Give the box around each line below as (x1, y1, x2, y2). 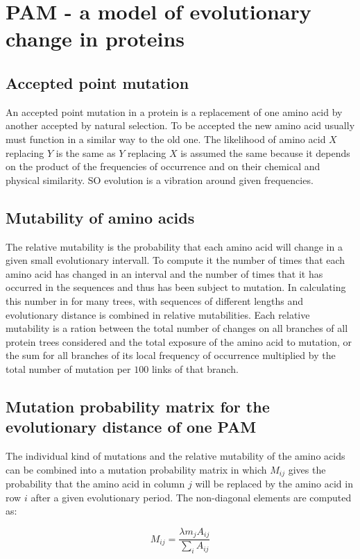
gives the (288, 462, 326, 476)
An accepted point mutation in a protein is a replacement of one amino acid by (6, 104, 343, 119)
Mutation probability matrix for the (6, 395, 270, 417)
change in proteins (6, 24, 185, 53)
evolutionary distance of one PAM (6, 416, 257, 437)
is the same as (55, 145, 116, 160)
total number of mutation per (6, 361, 131, 376)
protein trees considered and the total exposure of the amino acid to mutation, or (6, 334, 352, 349)
